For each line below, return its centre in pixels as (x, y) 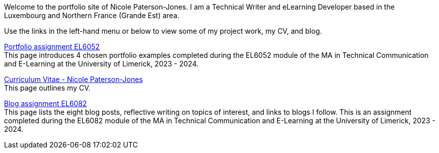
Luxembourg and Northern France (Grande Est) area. (92, 15)
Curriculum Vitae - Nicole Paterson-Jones (74, 79)
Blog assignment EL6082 (46, 103)
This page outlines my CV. (47, 88)
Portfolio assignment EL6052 (52, 47)
